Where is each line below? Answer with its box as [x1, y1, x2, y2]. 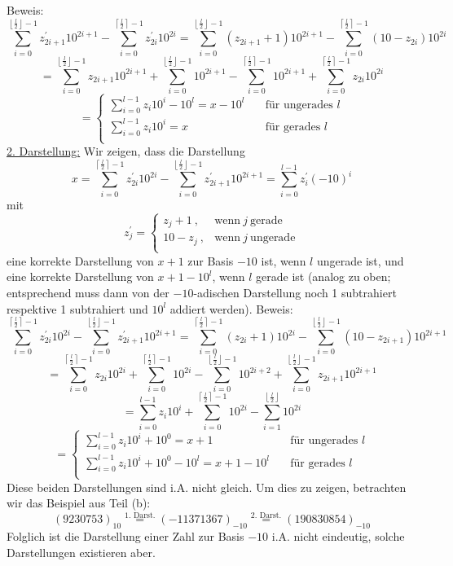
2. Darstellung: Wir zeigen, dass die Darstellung [7, 143, 245, 160]
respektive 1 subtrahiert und [7, 300, 148, 317]
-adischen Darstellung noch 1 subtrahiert [193, 284, 397, 301]
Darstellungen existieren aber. [7, 543, 156, 560]
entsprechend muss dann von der [7, 284, 169, 301]
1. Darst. [125, 511, 156, 520]
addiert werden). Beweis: [169, 300, 293, 317]
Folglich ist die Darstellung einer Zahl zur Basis [7, 527, 244, 544]
